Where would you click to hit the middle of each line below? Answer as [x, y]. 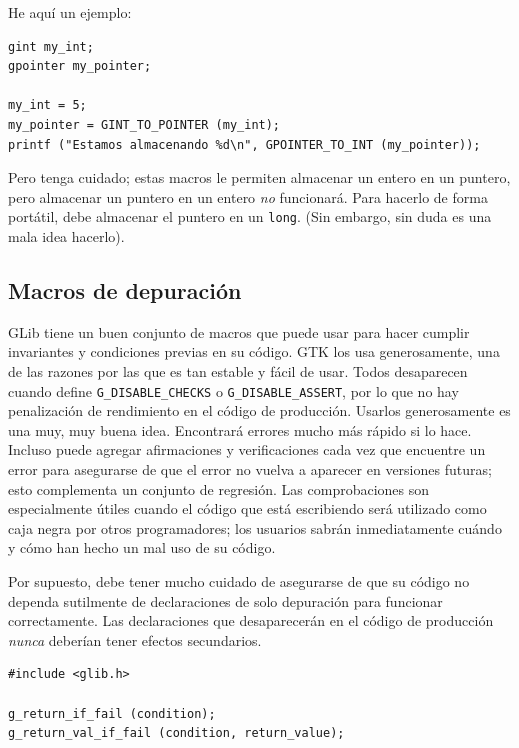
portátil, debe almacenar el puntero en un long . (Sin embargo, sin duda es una [250, 216]
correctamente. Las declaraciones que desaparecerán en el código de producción [251, 620]
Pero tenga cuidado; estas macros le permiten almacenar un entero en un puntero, [259, 177]
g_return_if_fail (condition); [112, 713]
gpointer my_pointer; [80, 66]
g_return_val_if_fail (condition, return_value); [176, 733]
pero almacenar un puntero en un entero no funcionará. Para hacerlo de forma [248, 196]
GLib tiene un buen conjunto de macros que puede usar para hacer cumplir [239, 331]
